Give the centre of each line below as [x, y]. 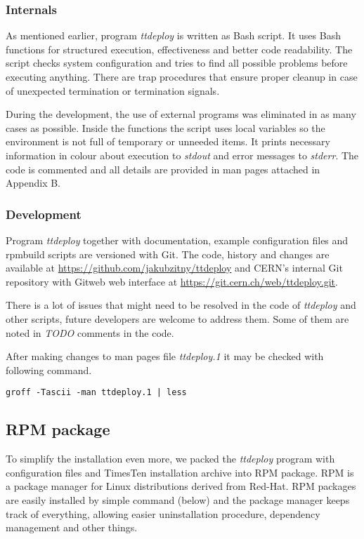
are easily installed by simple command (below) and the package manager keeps [178, 499]
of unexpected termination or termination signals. [113, 90]
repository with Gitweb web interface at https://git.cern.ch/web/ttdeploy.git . [172, 281]
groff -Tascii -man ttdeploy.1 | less [96, 393]
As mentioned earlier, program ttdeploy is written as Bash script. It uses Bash [173, 35]
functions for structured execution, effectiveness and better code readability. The [179, 49]
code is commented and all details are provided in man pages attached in [163, 169]
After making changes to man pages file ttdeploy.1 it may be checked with [165, 356]
